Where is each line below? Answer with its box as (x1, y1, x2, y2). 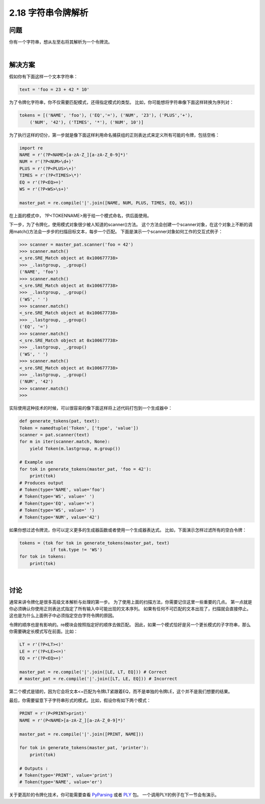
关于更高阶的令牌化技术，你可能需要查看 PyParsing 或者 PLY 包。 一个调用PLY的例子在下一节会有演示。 (9, 792, 219, 798)
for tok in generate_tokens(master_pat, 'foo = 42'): (19, 466, 152, 472)
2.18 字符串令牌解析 (9, 7, 88, 18)
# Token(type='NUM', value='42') (19, 514, 100, 520)
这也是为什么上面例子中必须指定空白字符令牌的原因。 (9, 613, 117, 619)
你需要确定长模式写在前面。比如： (9, 628, 78, 634)
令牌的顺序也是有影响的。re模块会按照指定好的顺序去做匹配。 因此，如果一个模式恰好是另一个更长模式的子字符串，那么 (9, 622, 251, 628)
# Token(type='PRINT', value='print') (19, 772, 113, 778)
